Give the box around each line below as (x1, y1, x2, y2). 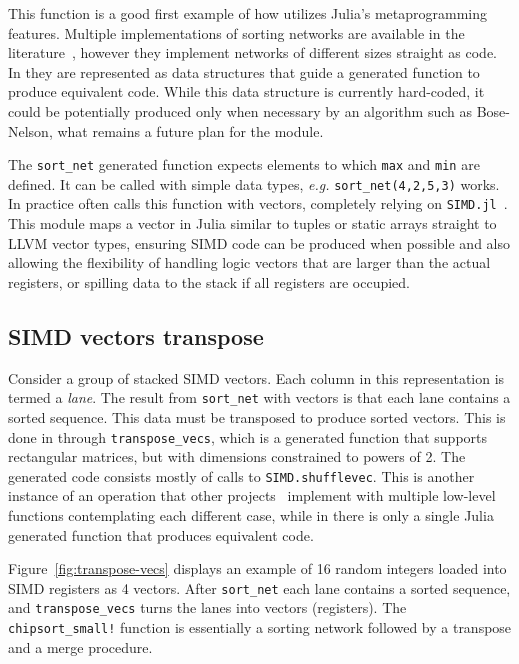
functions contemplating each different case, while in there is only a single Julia (8, 505, 494, 526)
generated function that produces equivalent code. (8, 524, 314, 545)
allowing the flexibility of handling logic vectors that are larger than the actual (8, 252, 491, 273)
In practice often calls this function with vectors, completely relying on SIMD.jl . (8, 193, 508, 214)
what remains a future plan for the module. (57, 120, 324, 141)
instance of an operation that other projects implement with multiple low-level (8, 485, 496, 506)
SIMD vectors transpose (8, 320, 264, 351)
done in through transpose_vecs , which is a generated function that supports (8, 426, 488, 447)
